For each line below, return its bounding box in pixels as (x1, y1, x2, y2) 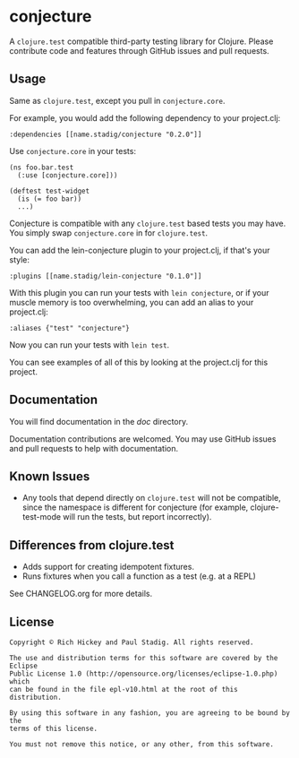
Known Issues (9, 469, 90, 484)
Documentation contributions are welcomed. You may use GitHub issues (9, 433, 277, 444)
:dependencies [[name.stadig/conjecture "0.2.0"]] (9, 130, 202, 139)
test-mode (21, 512, 61, 522)
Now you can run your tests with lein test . (9, 339, 170, 350)
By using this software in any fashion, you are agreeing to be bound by (9, 709, 291, 718)
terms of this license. (9, 724, 98, 733)
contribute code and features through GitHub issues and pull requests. (9, 45, 270, 56)
